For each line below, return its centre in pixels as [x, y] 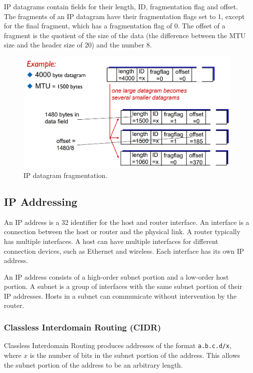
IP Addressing [41, 201]
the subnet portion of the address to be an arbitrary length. [94, 364]
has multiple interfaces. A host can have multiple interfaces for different [111, 241]
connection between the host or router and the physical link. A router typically [122, 231]
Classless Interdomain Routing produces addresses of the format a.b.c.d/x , [118, 345]
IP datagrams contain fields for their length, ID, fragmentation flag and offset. [121, 6]
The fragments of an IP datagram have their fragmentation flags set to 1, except [124, 16]
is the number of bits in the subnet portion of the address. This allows [135, 355]
